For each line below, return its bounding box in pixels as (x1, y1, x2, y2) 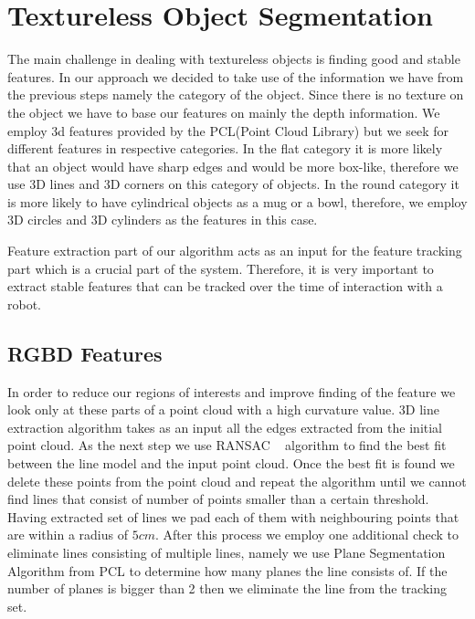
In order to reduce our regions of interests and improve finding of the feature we (7, 382, 456, 401)
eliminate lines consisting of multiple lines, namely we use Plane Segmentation (7, 542, 446, 561)
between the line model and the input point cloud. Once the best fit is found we (7, 454, 455, 473)
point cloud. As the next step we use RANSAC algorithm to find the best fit (7, 435, 447, 455)
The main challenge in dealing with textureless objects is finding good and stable (7, 49, 460, 68)
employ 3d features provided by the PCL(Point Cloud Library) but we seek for (7, 121, 449, 140)
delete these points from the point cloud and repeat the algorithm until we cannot (7, 471, 467, 490)
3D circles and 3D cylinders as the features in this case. (7, 210, 318, 229)
